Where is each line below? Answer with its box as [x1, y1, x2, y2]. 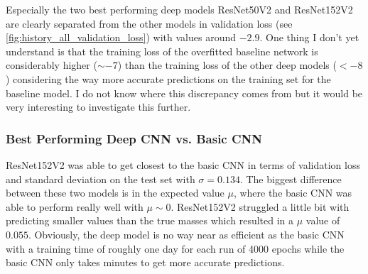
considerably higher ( [6, 57, 97, 72]
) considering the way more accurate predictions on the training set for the [6, 71, 331, 86]
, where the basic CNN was [233, 185, 352, 200]
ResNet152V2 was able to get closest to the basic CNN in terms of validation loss [6, 157, 360, 172]
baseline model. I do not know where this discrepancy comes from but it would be [6, 85, 363, 100]
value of [305, 213, 340, 228]
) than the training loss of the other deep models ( [117, 57, 337, 72]
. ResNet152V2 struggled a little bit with [171, 199, 350, 214]
